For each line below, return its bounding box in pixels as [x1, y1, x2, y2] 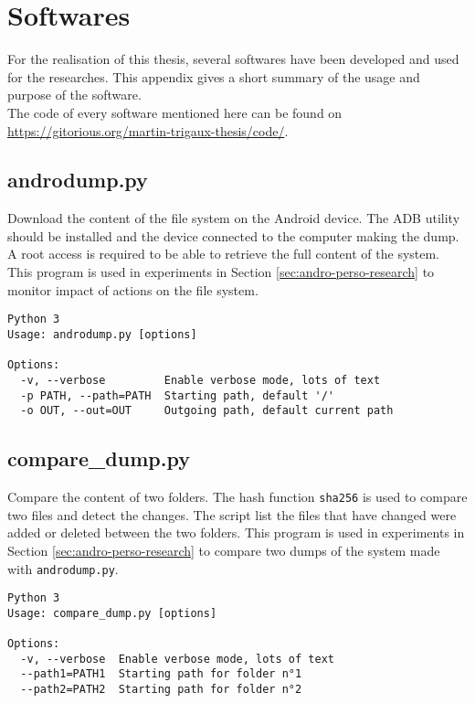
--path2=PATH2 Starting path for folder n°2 [20, 683, 302, 697]
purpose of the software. [7, 85, 142, 104]
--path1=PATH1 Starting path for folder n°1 [20, 667, 302, 681]
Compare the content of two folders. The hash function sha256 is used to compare [7, 487, 468, 506]
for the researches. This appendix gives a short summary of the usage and [7, 67, 420, 86]
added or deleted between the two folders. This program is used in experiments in [7, 523, 465, 542]
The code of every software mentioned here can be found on [7, 102, 343, 122]
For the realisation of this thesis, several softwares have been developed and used [7, 49, 459, 69]
